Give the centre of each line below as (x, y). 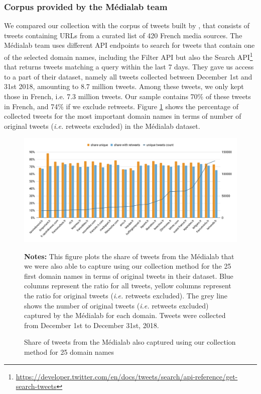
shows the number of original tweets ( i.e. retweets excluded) (116, 305)
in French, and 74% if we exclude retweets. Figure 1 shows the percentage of (121, 106)
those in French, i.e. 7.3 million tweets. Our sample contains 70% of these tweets (127, 96)
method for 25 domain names (69, 351)
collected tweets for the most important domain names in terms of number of (123, 116)
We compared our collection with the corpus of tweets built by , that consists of (127, 25)
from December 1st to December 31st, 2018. (92, 325)
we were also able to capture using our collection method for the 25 (128, 266)
